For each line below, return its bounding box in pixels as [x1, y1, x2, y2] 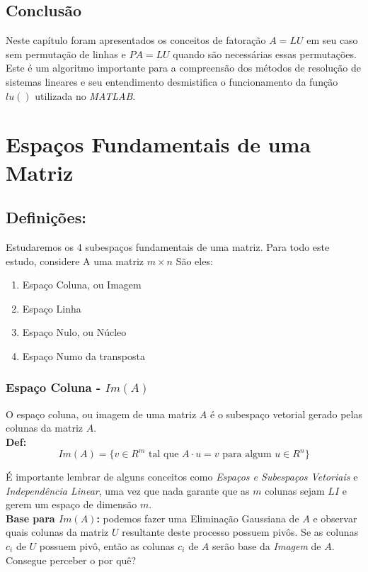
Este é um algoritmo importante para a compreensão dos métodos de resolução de [6, 60, 361, 75]
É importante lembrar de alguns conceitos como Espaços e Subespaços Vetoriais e [6, 469, 358, 483]
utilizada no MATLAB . [35, 88, 136, 103]
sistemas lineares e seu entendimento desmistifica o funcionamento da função [6, 74, 338, 89]
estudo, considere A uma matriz [6, 253, 144, 268]
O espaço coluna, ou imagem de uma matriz [6, 406, 197, 421]
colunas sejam [265, 483, 325, 498]
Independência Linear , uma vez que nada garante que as [6, 483, 250, 498]
